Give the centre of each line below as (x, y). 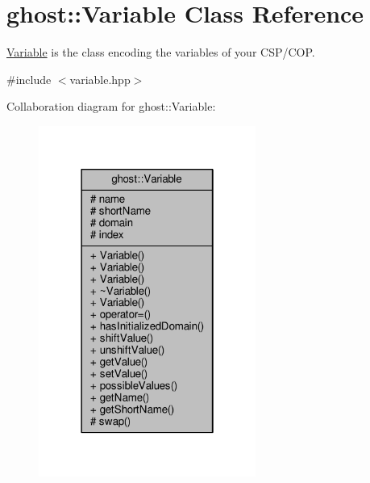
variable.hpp (100, 79)
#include (29, 79)
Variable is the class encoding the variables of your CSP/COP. (161, 52)
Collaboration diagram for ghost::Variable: (111, 106)
